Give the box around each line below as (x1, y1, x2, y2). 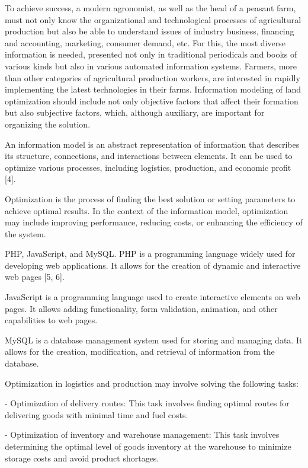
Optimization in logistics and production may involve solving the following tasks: (5, 377, 299, 389)
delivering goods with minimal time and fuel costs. (5, 408, 188, 421)
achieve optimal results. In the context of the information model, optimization (5, 204, 288, 217)
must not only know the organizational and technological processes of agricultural (5, 13, 301, 26)
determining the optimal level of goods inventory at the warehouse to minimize (5, 440, 291, 452)
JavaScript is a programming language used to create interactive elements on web (5, 291, 300, 303)
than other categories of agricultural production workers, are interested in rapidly (5, 71, 300, 84)
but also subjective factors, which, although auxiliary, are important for (5, 106, 265, 119)
